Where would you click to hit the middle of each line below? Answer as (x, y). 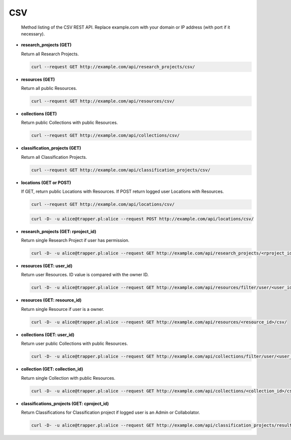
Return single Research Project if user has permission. (75, 240)
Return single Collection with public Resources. (68, 378)
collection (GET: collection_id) (52, 369)
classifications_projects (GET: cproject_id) (65, 404)
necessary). (33, 34)
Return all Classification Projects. (54, 157)
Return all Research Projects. (50, 54)
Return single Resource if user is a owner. (63, 309)
